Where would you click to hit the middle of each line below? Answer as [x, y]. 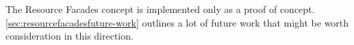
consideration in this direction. [69, 36]
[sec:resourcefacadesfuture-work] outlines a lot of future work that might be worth [177, 22]
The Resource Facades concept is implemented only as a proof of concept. [160, 9]
